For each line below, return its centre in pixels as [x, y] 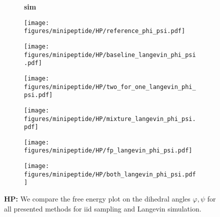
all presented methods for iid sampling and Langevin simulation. [103, 208]
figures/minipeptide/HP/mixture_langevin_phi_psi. [110, 119]
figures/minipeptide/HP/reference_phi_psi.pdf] [105, 31]
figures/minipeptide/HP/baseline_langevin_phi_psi [110, 55]
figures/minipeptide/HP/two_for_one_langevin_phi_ [110, 87]
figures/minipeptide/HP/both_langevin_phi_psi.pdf [110, 174]
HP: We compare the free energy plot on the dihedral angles [97, 199]
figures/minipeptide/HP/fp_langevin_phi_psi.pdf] [108, 151]
